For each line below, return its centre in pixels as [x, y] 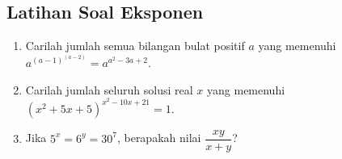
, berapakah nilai [159, 138]
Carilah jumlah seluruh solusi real [109, 89]
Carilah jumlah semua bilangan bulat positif [135, 46]
